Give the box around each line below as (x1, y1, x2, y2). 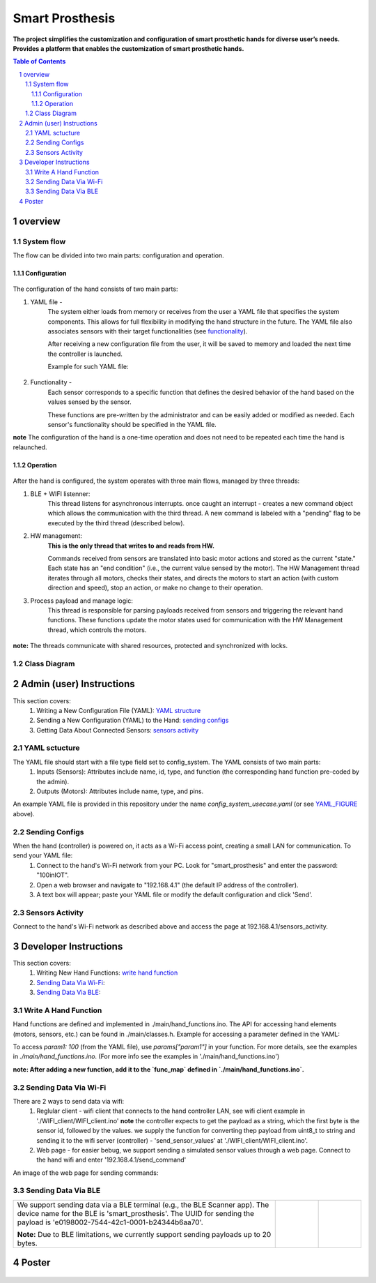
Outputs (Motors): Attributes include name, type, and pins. (36, 787, 204, 795)
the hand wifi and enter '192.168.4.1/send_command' (36, 1155, 187, 1164)
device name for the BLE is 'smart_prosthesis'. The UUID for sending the (17, 1208, 254, 1218)
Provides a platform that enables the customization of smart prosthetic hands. (13, 44, 244, 52)
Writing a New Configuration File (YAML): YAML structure (36, 706, 201, 714)
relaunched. (13, 443, 48, 451)
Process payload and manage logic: (30, 597, 134, 605)
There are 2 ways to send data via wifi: (13, 1097, 125, 1105)
